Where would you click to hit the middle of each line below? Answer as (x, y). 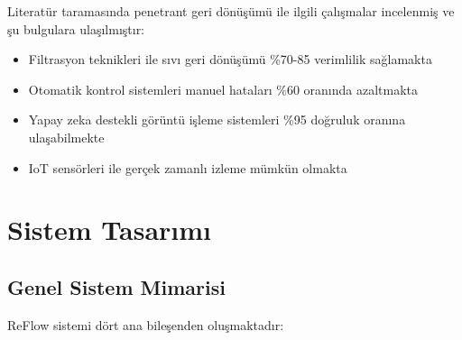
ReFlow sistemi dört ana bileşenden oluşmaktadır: (146, 324)
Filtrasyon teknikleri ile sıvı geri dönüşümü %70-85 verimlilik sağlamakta (230, 59)
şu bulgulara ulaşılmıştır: (76, 28)
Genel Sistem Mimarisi (116, 286)
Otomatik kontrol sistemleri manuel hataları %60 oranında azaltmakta (223, 89)
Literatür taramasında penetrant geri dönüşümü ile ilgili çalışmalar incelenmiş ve (231, 11)
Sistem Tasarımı (110, 230)
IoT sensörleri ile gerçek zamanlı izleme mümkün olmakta (188, 167)
